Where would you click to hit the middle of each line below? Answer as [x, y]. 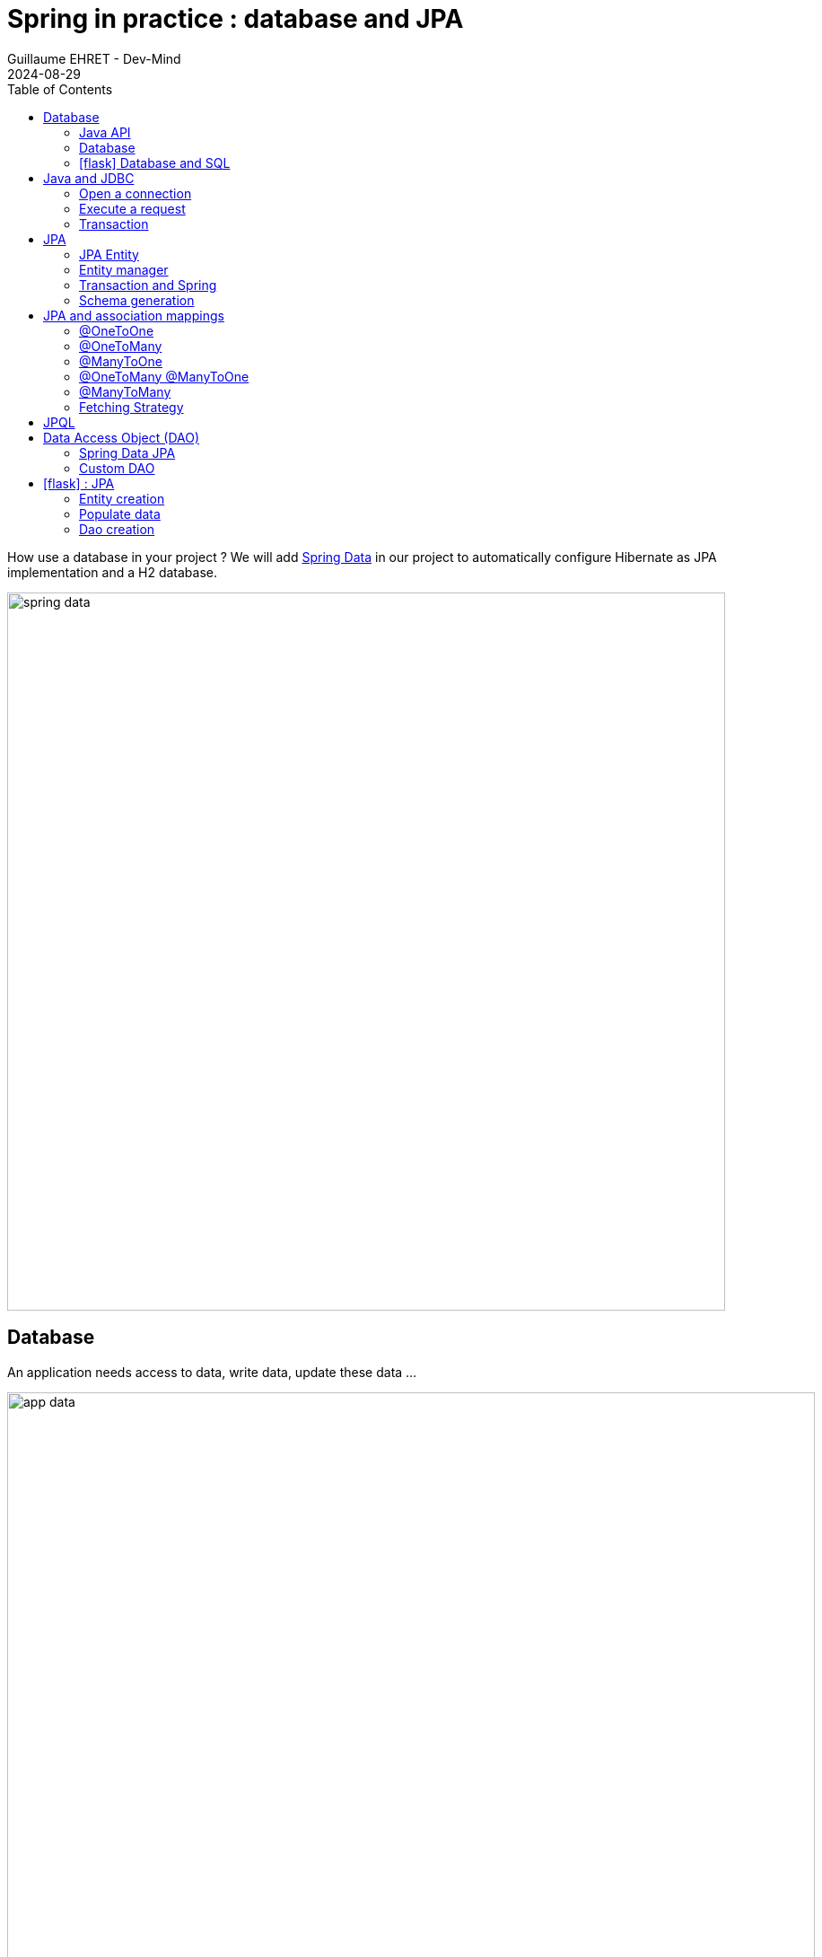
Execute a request [132, 208]
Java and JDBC [89, 178]
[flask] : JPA [79, 483]
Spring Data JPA [127, 452]
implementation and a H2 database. [112, 572]
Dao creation [117, 529]
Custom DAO [117, 468]
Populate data [120, 513]
